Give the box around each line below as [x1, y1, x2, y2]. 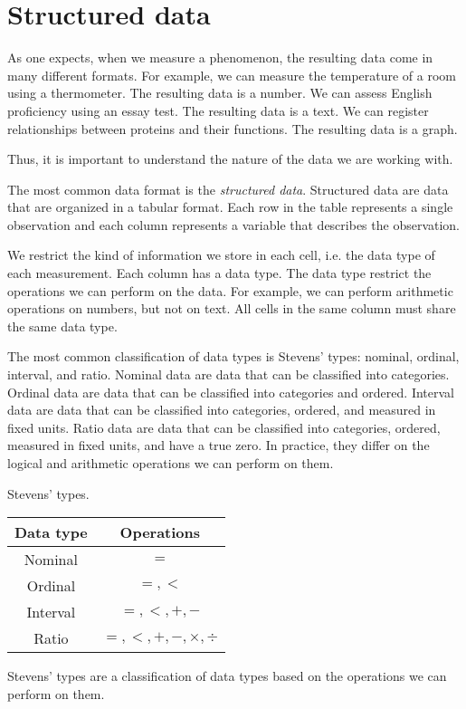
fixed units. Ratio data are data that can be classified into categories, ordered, [7, 417, 441, 436]
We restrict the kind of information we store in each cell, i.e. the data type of [7, 245, 435, 264]
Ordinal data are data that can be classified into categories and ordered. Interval [7, 382, 454, 401]
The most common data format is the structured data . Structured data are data [7, 179, 449, 198]
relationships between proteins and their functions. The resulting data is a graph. [7, 119, 458, 138]
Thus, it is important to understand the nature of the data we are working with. [7, 149, 453, 168]
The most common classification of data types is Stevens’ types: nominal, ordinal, [7, 347, 460, 366]
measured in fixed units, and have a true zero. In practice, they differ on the [7, 436, 430, 455]
